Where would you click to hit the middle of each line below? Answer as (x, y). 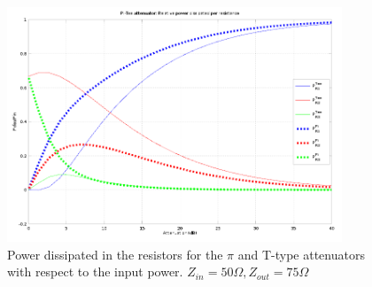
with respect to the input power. (95, 271)
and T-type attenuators (301, 254)
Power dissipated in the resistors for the (115, 254)
